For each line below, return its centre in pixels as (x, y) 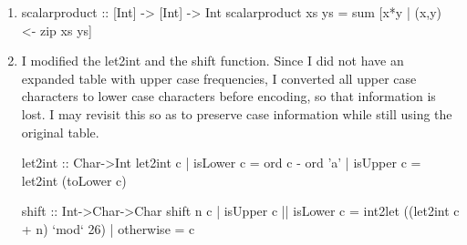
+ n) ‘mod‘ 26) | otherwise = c (108, 228)
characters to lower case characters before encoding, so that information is (228, 96)
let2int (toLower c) (74, 180)
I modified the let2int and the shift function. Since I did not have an (213, 61)
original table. (60, 132)
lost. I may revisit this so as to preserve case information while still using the (237, 113)
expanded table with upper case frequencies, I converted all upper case (219, 78)
